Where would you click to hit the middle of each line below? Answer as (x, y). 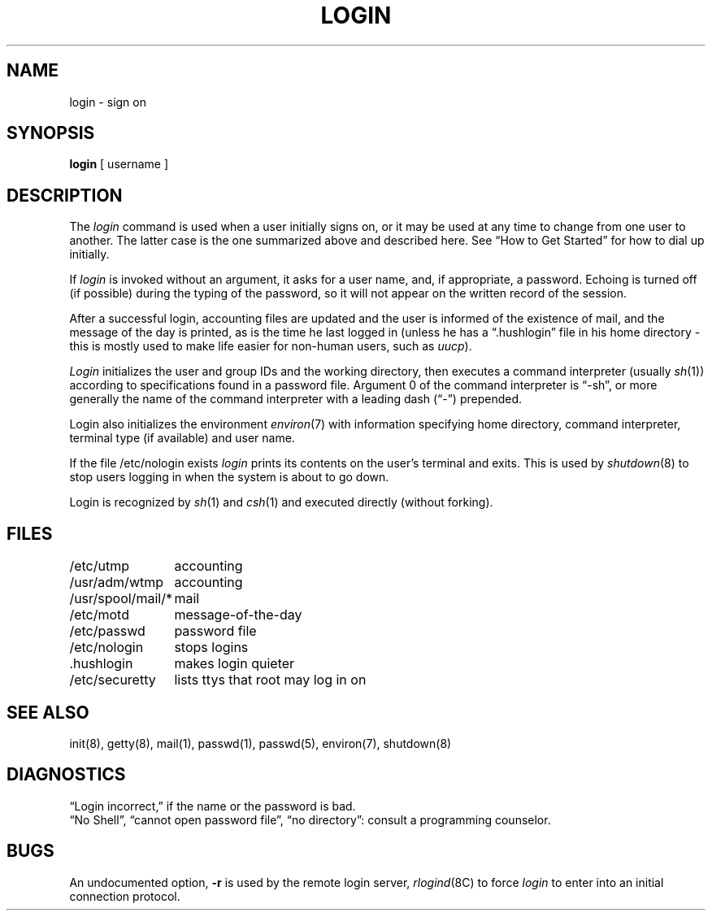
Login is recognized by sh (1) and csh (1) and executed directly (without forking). (281, 502)
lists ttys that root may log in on (270, 680)
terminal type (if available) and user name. (182, 438)
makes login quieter (234, 664)
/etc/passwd (107, 631)
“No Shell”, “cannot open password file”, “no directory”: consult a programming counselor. (310, 819)
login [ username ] (119, 164)
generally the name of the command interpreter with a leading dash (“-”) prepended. (296, 399)
